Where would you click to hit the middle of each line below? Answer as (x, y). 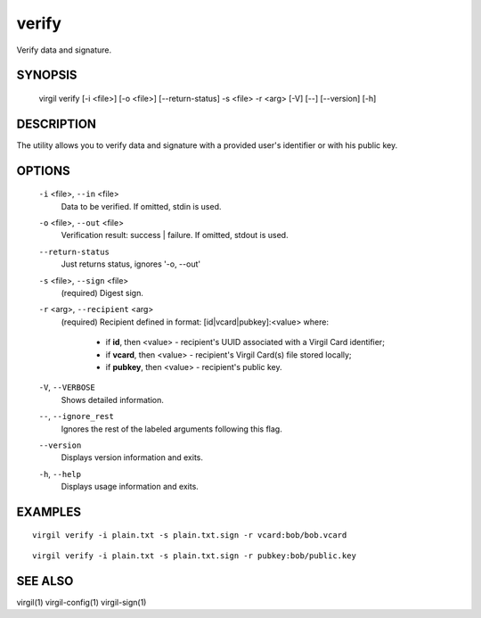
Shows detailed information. (112, 400)
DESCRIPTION (57, 124)
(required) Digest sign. (102, 293)
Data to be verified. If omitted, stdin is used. (141, 206)
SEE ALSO (45, 581)
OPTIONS (43, 171)
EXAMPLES (49, 511)
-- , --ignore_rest (77, 416)
